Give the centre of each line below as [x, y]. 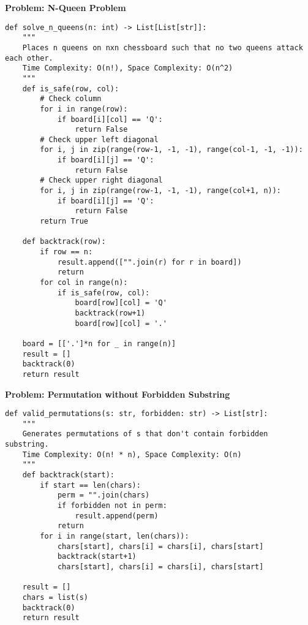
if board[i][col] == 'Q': [110, 119]
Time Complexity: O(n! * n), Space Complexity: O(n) [132, 454]
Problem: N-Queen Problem [66, 7]
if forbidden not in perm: [112, 506]
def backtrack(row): [64, 242]
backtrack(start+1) [97, 557]
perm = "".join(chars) [103, 495]
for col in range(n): [84, 282]
